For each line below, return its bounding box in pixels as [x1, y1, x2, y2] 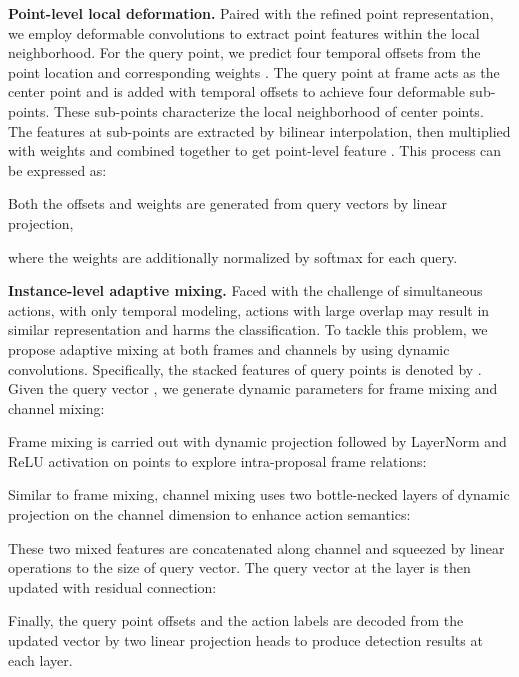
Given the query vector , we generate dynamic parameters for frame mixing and [8, 378, 498, 399]
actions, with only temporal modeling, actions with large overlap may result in [8, 299, 490, 320]
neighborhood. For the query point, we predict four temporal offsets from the [8, 42, 481, 63]
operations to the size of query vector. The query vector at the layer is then [8, 557, 471, 578]
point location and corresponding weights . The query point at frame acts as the [8, 61, 500, 82]
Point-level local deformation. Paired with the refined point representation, [8, 3, 494, 23]
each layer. [8, 649, 73, 670]
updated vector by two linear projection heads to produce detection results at [8, 630, 483, 651]
